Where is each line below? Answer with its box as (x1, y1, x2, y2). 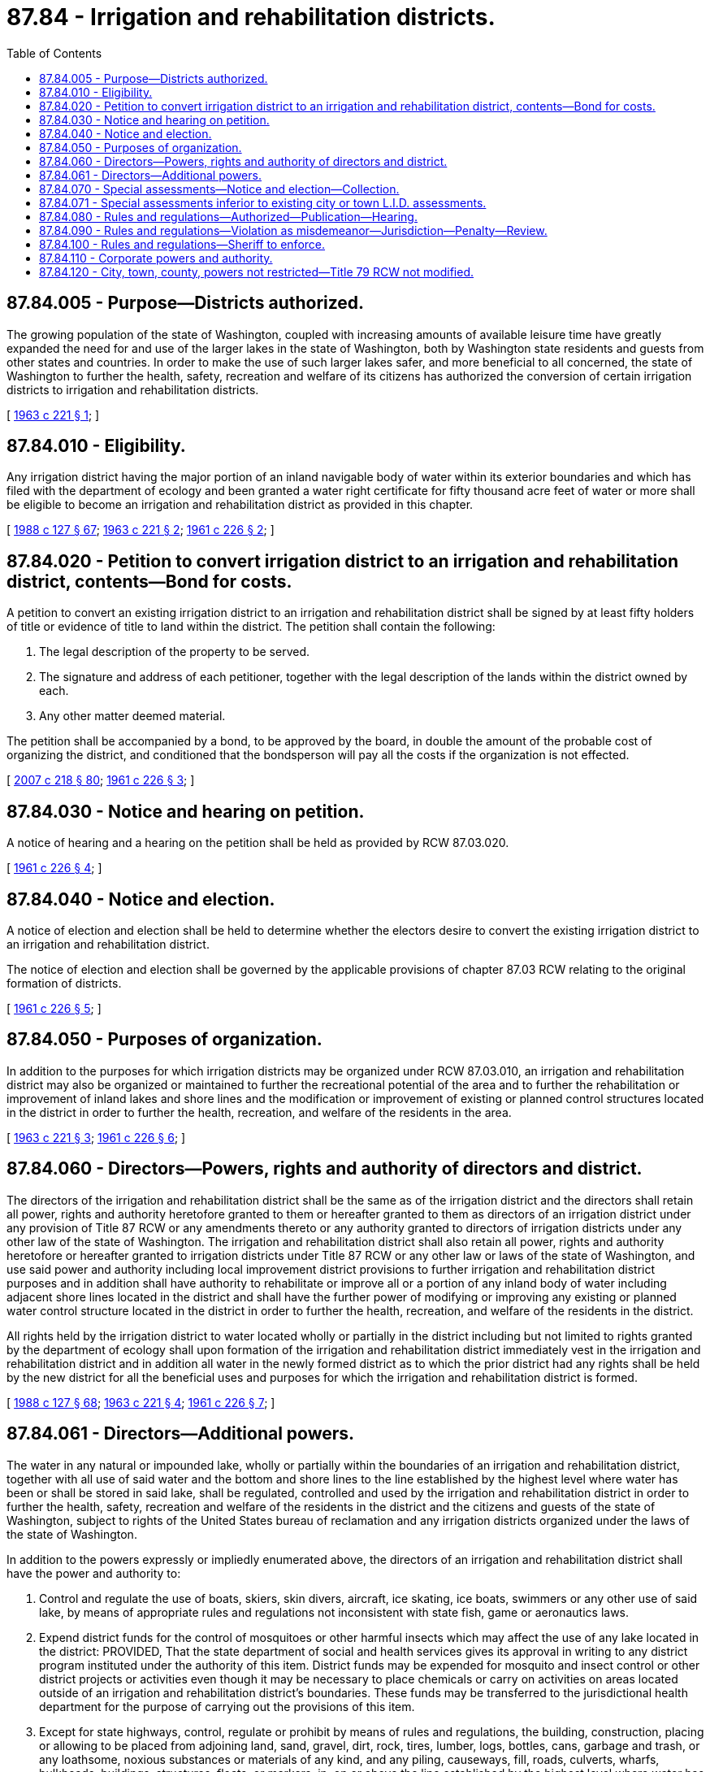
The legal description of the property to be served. (39, 645, 310, 659)
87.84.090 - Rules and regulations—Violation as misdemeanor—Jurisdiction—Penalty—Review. (39, 223, 548, 237)
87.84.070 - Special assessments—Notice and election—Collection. (39, 181, 400, 196)
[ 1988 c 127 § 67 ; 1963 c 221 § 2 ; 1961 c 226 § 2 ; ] (6, 523, 275, 537)
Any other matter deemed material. (39, 709, 226, 723)
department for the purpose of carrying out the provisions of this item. (39, 1699, 415, 1713)
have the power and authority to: (6, 1566, 181, 1580)
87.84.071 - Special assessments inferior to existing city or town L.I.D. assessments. (39, 195, 487, 210)
